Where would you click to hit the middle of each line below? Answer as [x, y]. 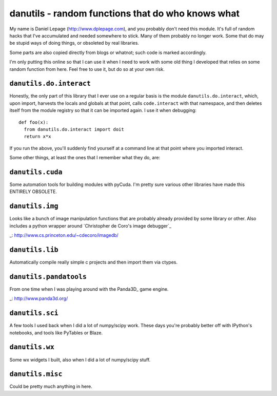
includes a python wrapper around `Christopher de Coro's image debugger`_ [91, 225]
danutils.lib [34, 250]
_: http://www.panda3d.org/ [39, 298]
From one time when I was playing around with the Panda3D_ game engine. [89, 289]
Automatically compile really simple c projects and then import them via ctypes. [94, 262]
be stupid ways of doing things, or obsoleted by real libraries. [74, 43]
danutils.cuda [36, 172]
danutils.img [34, 206]
